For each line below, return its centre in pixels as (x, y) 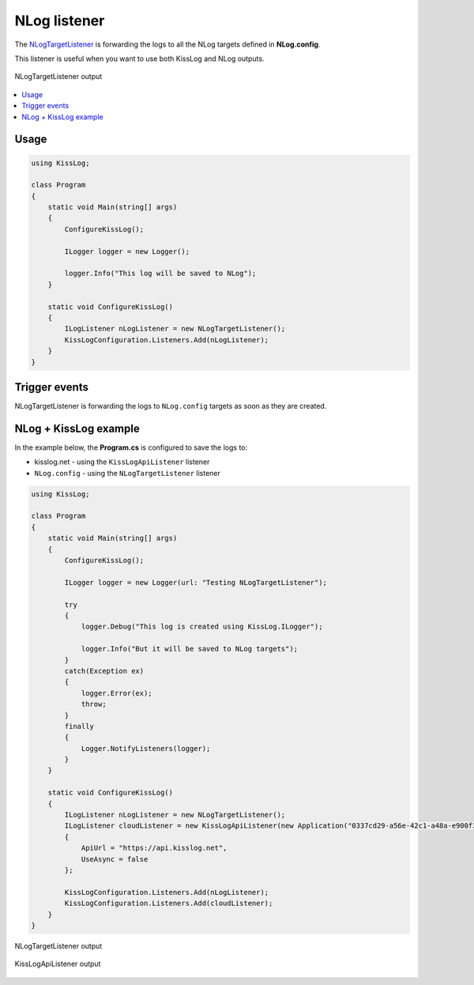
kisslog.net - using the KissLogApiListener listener (122, 462)
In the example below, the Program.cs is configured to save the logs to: (131, 447)
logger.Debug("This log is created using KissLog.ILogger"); (202, 627)
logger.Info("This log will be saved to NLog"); (160, 274)
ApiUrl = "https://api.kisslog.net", (154, 848)
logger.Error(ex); (117, 693)
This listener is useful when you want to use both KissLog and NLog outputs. (139, 58)
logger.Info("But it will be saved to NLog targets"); (190, 649)
